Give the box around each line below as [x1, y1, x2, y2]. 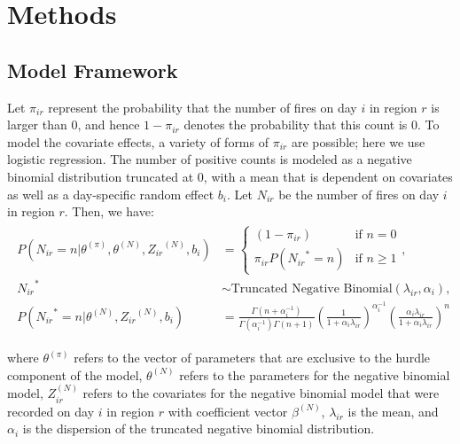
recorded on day [7, 401, 95, 420]
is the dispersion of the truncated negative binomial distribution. [22, 419, 375, 438]
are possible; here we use [291, 132, 425, 151]
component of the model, [7, 365, 143, 384]
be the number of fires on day [278, 184, 440, 203]
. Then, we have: [64, 202, 154, 221]
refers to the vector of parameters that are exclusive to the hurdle [74, 348, 431, 367]
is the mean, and [347, 401, 439, 420]
